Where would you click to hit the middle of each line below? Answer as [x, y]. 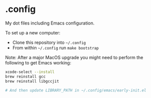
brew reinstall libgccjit [32, 81]
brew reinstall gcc [25, 76]
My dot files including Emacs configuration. [50, 23]
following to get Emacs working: [38, 62]
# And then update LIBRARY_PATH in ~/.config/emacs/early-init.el [76, 90]
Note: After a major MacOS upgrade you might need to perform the [74, 57]
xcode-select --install [30, 72]
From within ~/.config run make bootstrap [55, 47]
